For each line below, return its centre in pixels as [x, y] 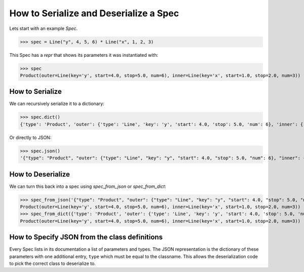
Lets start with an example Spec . [44, 28]
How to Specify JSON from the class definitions [86, 237]
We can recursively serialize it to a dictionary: [57, 104]
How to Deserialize [40, 174]
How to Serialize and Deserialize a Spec [94, 13]
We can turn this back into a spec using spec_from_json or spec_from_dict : [88, 186]
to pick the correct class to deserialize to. [52, 263]
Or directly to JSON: [30, 138]
